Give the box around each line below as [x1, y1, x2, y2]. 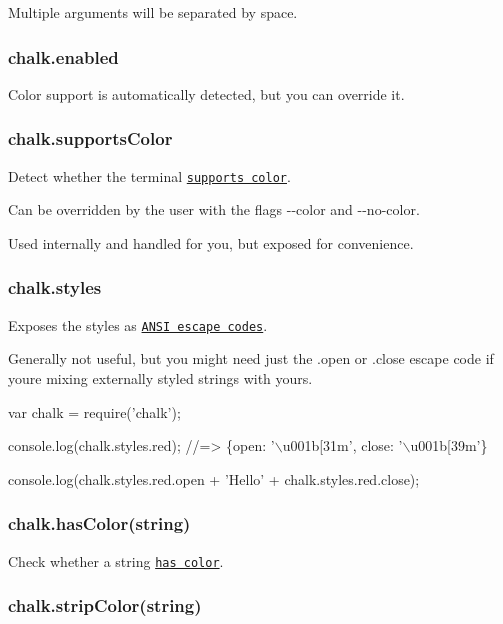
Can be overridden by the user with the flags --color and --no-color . [8, 199, 420, 220]
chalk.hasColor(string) [8, 511, 191, 536]
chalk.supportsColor [8, 126, 173, 151]
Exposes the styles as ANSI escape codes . [8, 314, 268, 335]
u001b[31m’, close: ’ [282, 435, 403, 456]
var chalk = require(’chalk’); [8, 401, 181, 422]
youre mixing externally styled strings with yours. [8, 367, 313, 388]
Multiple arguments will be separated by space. [8, 2, 298, 22]
